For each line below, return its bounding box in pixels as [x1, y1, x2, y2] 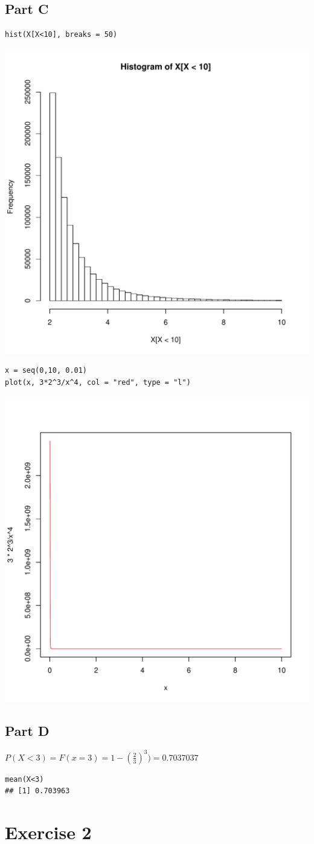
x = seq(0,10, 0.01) [5, 366, 88, 375]
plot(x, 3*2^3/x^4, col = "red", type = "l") [5, 378, 191, 387]
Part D [5, 721, 50, 739]
